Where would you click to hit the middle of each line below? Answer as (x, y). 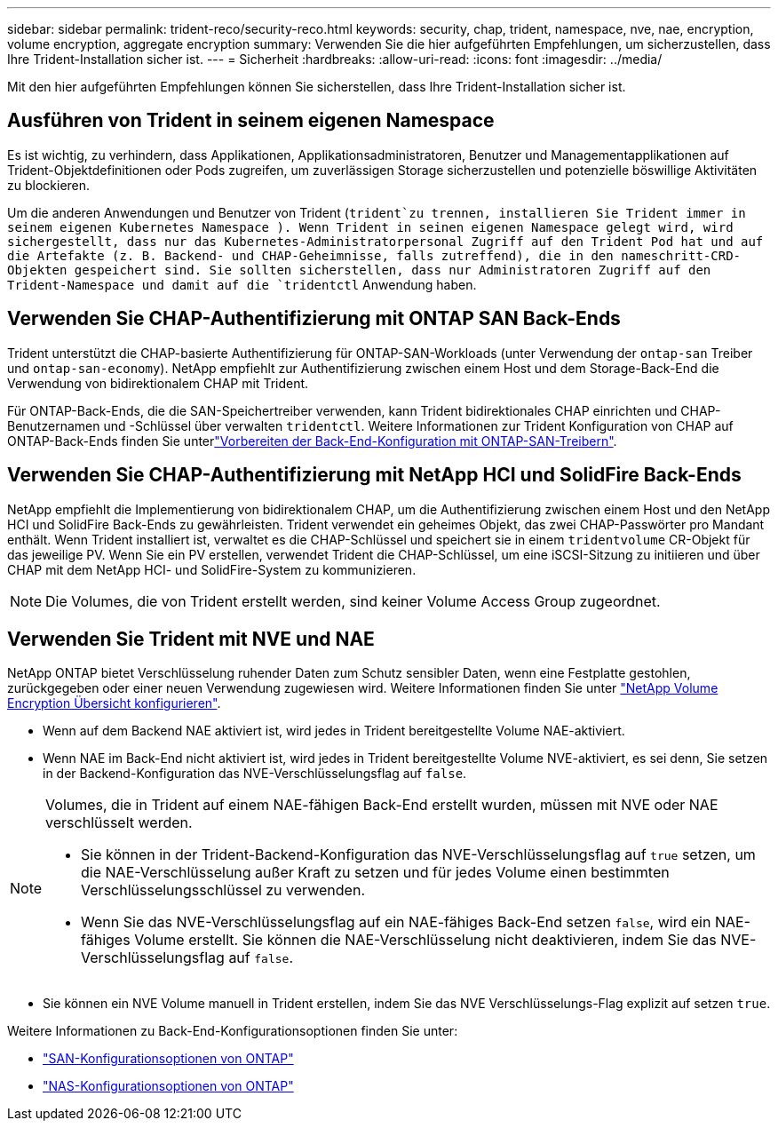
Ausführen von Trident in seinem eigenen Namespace (251, 121)
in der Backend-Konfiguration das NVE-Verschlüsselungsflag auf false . (255, 774)
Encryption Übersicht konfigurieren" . (114, 703)
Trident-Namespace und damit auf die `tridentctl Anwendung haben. (242, 284)
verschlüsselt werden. (119, 823)
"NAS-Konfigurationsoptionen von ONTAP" (168, 1086)
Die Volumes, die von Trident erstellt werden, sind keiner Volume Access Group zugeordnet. (353, 601)
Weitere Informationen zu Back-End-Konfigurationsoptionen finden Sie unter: (233, 1031)
